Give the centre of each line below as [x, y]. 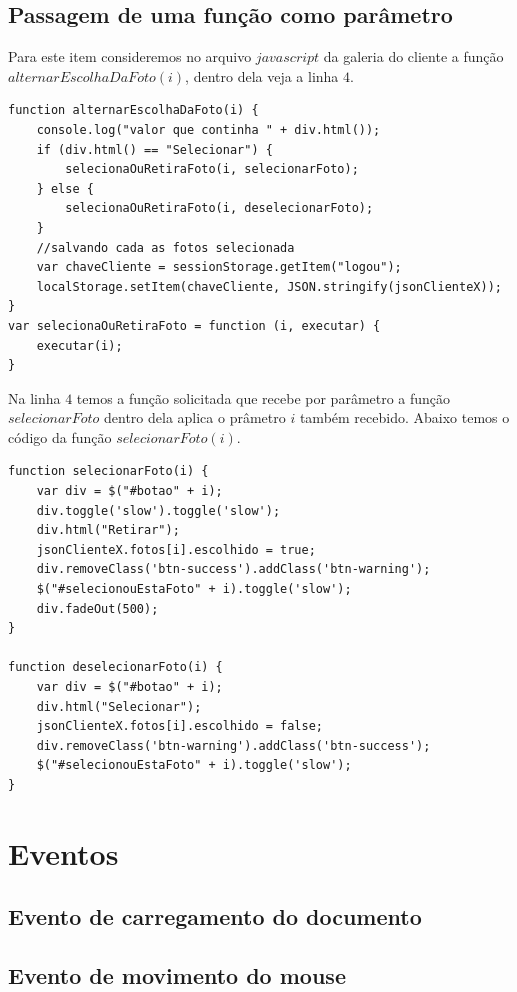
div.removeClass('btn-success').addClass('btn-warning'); [233, 569]
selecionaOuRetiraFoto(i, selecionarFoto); [212, 169]
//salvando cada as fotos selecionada [165, 247]
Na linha [34, 397]
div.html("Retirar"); [108, 530]
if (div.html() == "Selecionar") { [154, 149]
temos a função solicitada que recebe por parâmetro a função [263, 397]
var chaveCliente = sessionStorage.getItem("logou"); [219, 267]
